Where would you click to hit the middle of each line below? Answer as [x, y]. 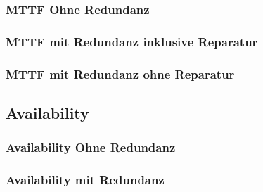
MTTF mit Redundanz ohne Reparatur [120, 73]
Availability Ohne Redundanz [91, 147]
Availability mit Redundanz [85, 180]
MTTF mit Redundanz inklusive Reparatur [132, 41]
